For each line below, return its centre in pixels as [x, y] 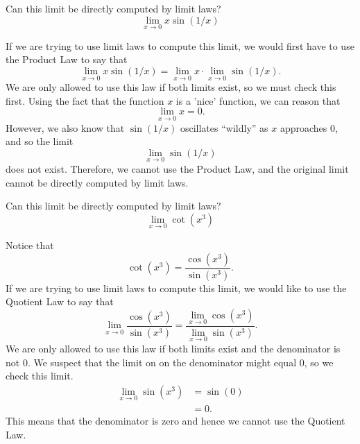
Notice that [30, 245]
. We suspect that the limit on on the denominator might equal [162, 362]
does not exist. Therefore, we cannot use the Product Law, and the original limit [177, 169]
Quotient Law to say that [60, 301]
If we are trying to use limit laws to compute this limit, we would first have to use [180, 45]
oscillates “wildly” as [224, 127]
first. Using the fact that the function [85, 100]
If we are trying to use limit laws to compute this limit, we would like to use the [176, 288]
